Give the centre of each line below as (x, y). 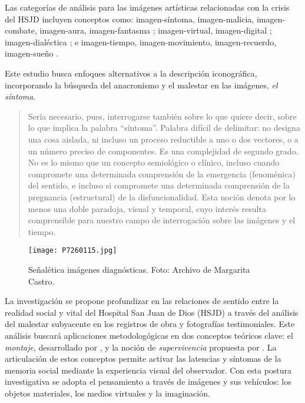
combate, (21, 30)
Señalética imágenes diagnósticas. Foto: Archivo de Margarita (139, 269)
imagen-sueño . (32, 53)
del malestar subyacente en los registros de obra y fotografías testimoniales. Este (150, 324)
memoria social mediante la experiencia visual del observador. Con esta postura (148, 370)
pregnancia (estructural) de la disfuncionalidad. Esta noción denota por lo (162, 196)
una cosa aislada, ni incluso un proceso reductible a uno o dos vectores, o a (163, 139)
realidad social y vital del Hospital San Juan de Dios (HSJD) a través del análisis (152, 312)
